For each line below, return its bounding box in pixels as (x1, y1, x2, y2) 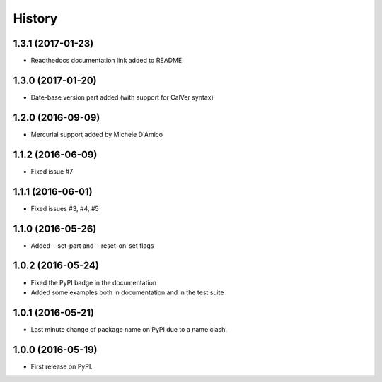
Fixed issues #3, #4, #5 (30, 204, 99, 213)
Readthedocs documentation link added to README (30, 56, 183, 65)
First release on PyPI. (30, 362, 93, 371)
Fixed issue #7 (30, 167, 74, 176)
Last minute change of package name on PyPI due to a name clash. (30, 325, 228, 333)
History (13, 11, 58, 26)
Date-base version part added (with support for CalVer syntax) (30, 92, 214, 102)
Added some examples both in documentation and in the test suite (30, 288, 224, 297)
